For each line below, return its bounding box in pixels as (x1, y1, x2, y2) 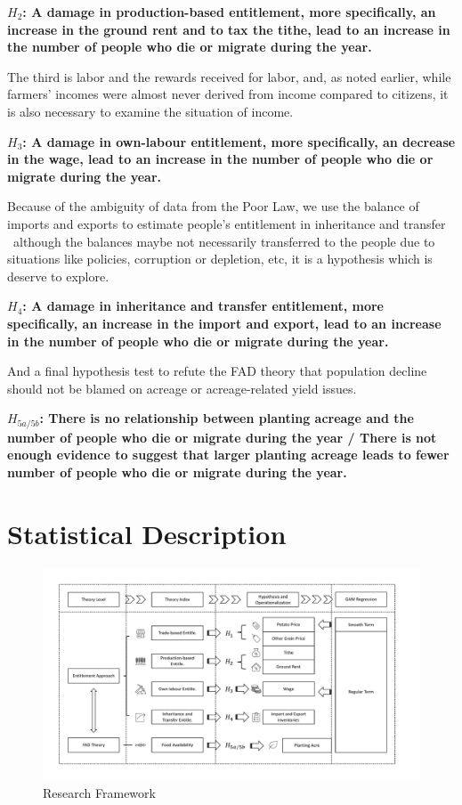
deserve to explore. (7, 266, 109, 285)
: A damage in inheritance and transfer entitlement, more (22, 297, 384, 315)
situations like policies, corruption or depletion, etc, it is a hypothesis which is (7, 249, 433, 268)
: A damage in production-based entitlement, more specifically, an (22, 3, 436, 20)
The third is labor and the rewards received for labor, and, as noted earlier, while (7, 67, 451, 85)
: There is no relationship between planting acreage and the (39, 409, 414, 427)
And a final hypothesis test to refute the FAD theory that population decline (7, 362, 427, 380)
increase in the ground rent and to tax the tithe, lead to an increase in (7, 20, 450, 38)
